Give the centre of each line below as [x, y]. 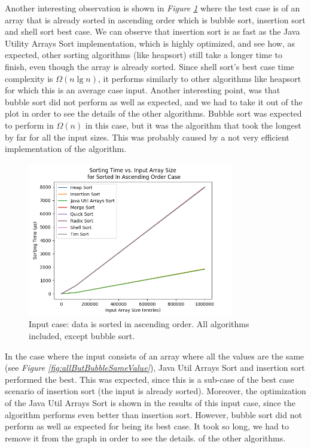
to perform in [29, 125]
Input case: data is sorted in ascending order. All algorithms [139, 324]
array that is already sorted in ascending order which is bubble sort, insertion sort [155, 19]
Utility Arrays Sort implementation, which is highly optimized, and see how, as [150, 43]
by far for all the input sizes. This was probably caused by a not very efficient [147, 137]
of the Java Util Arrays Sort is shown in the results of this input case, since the [150, 402]
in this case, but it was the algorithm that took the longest [193, 125]
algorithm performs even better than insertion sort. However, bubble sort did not [153, 414]
